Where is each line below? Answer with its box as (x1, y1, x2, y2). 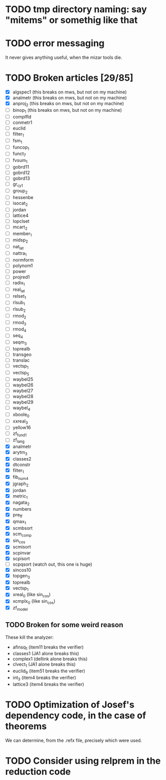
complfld (12, 113, 31, 120)
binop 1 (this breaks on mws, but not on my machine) (12, 107, 122, 114)
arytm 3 (12, 449, 28, 457)
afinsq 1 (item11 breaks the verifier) (12, 644, 84, 651)
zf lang (12, 437, 25, 444)
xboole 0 (12, 411, 29, 418)
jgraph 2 (12, 480, 29, 488)
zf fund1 (12, 430, 27, 438)
